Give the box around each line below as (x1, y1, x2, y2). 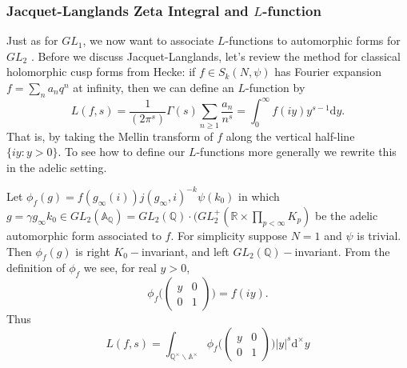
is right (75, 242, 110, 259)
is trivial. (357, 226, 401, 243)
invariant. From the (294, 242, 390, 259)
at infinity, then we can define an (73, 79, 234, 95)
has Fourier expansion (274, 63, 382, 80)
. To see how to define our (58, 143, 186, 160)
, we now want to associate (82, 32, 214, 49)
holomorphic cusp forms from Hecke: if (6, 63, 196, 80)
